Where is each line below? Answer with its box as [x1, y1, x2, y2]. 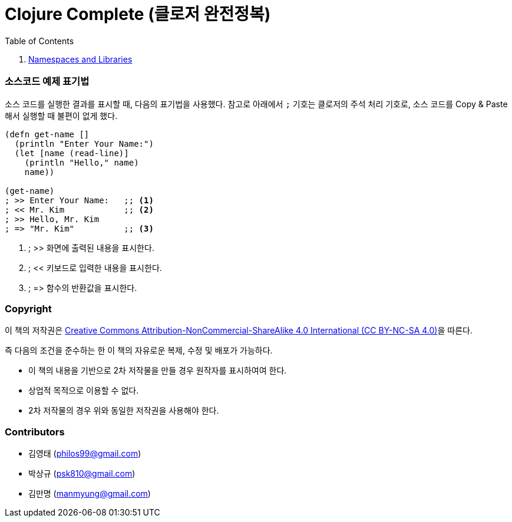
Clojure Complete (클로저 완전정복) [5, 4, 271, 24]
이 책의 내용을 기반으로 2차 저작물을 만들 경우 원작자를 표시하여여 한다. [28, 365, 287, 376]
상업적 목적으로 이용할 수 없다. [28, 385, 139, 396]
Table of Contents [5, 35, 74, 46]
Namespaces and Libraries [28, 54, 133, 64]
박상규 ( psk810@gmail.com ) [28, 468, 136, 478]
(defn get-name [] [5, 129, 90, 139]
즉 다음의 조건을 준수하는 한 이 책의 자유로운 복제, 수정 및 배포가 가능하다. [5, 345, 273, 356]
